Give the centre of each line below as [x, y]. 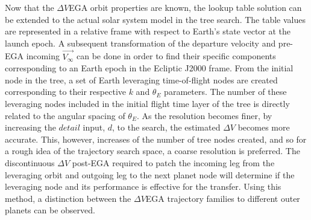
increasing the [30, 127]
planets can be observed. [50, 210]
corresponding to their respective [65, 92]
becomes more [264, 127]
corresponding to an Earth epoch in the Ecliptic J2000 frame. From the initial [149, 68]
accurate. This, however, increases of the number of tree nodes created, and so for [156, 139]
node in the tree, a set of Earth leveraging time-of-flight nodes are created [141, 79]
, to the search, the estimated [166, 127]
